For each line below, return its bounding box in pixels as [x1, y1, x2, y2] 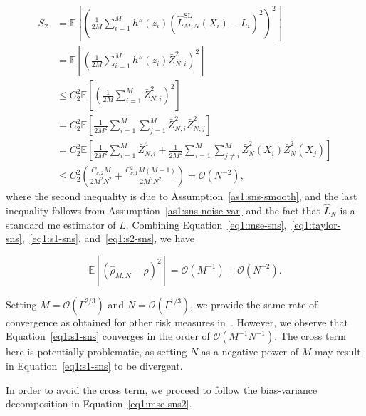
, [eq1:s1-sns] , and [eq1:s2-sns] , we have [21, 231, 195, 246]
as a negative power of [201, 344, 299, 359]
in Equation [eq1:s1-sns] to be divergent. [6, 358, 183, 373]
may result [314, 344, 361, 359]
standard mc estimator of [6, 217, 116, 232]
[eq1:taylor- [291, 217, 341, 232]
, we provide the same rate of [190, 296, 318, 311]
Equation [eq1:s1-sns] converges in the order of [6, 328, 210, 343]
